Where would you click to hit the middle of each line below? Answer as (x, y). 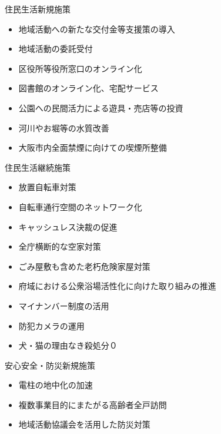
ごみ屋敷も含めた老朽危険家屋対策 (84, 266)
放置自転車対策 (47, 187)
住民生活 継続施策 (38, 167)
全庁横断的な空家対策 (60, 246)
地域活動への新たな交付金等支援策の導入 (97, 29)
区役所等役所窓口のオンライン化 (80, 68)
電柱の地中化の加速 (56, 385)
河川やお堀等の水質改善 (64, 127)
